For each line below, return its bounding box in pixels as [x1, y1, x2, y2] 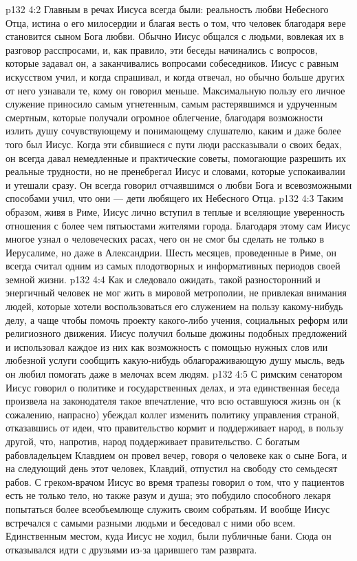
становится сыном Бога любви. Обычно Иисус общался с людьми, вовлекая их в [6, 29, 344, 43]
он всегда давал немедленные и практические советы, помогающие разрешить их [6, 150, 346, 165]
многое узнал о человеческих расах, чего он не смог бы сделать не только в [6, 232, 325, 246]
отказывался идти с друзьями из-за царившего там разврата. [6, 542, 257, 556]
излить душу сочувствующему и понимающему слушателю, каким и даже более [6, 123, 341, 138]
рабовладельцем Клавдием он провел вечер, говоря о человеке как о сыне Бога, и [6, 447, 347, 462]
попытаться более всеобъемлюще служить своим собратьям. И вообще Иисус [6, 501, 330, 516]
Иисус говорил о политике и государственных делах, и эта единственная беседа [6, 380, 340, 394]
